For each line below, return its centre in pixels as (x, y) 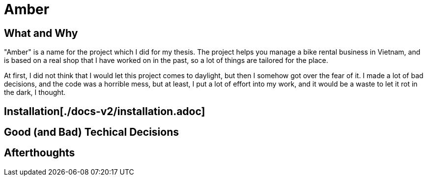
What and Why (41, 33)
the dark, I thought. (35, 92)
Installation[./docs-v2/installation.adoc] (105, 111)
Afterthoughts (40, 153)
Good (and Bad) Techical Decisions (92, 132)
